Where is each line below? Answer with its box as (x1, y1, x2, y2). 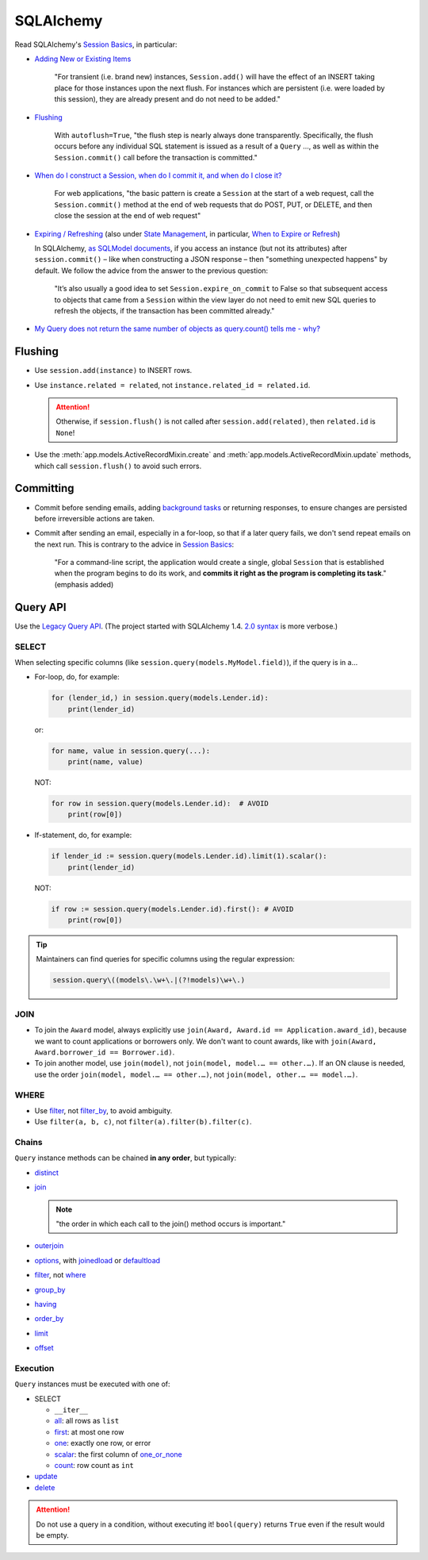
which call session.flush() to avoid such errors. (34, 461, 202, 471)
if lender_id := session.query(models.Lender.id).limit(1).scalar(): (51, 851, 327, 861)
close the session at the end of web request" (54, 211, 201, 221)
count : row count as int (54, 1461, 135, 1470)
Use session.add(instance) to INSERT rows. (34, 366, 193, 375)
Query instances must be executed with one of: (14, 1379, 170, 1389)
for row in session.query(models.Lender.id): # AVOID (51, 799, 269, 808)
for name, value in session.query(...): (51, 746, 210, 755)
